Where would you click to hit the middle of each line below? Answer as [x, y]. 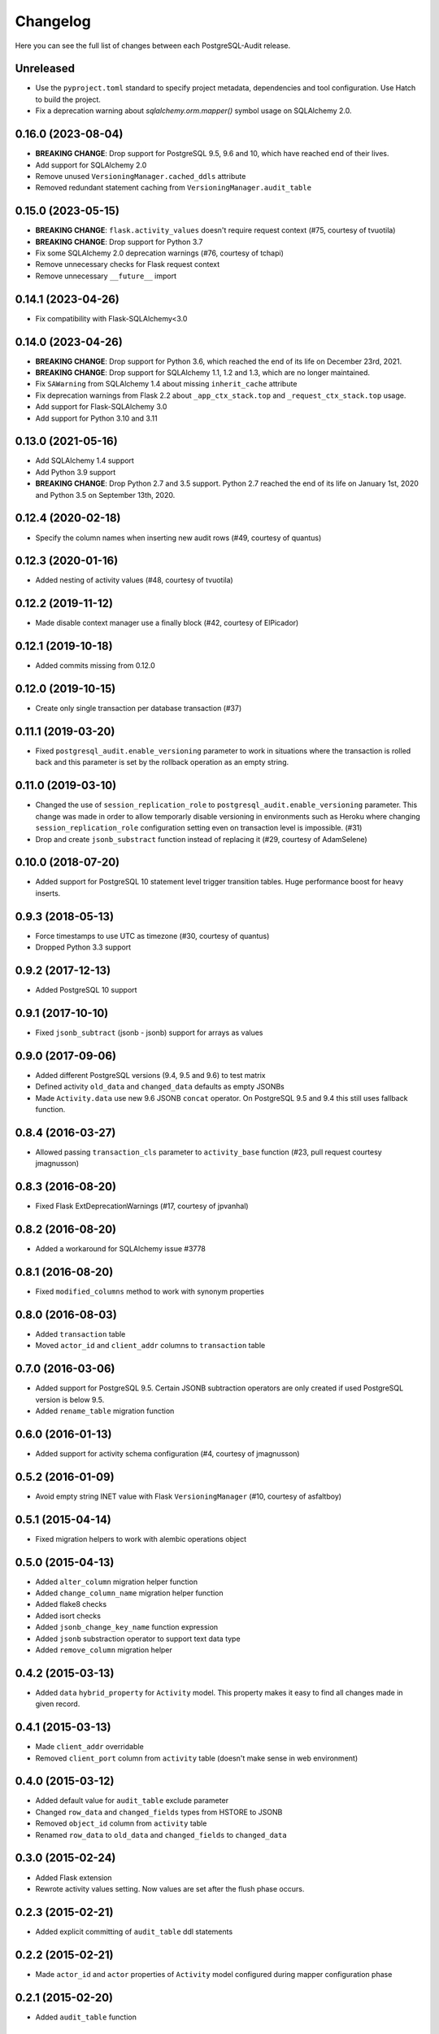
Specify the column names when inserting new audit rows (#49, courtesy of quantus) [178, 538]
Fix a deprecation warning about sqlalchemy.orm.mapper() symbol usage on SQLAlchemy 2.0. [194, 111]
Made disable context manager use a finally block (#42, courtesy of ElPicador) [167, 623]
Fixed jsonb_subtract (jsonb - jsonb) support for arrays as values [149, 1032]
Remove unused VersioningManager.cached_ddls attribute [141, 176]
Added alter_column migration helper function [117, 1582]
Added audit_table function [86, 2017]
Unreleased [45, 69]
